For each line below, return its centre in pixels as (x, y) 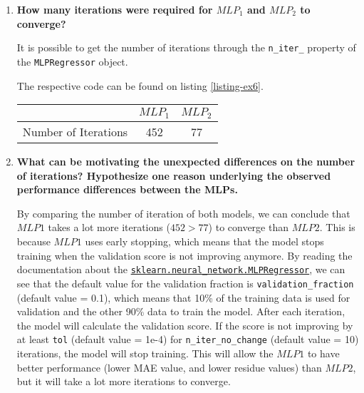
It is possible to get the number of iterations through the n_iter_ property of (186, 47)
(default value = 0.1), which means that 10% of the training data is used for (183, 297)
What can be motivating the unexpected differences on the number (186, 162)
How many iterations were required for (115, 9)
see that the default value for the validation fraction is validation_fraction (185, 283)
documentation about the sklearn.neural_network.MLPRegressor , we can (181, 269)
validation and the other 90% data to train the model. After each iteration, (181, 311)
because (33, 241)
